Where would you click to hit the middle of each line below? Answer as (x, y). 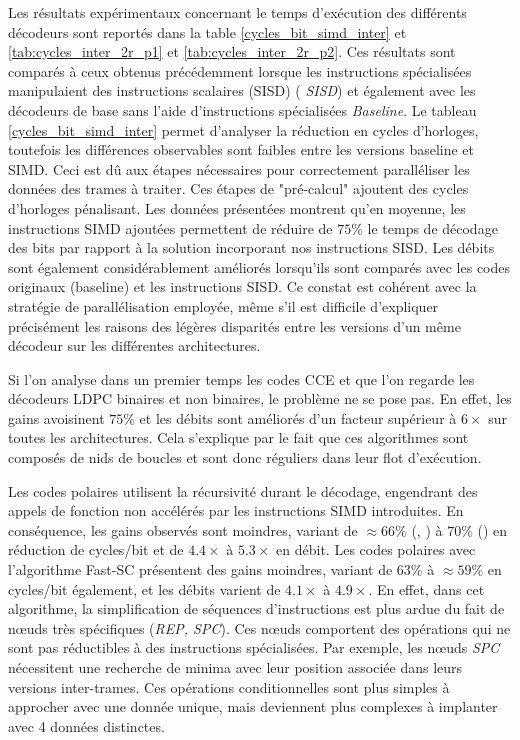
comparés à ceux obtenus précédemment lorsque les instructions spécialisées (240, 70)
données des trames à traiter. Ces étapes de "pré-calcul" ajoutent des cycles (238, 188)
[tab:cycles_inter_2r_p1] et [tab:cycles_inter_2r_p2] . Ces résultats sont (232, 51)
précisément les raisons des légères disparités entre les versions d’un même (234, 325)
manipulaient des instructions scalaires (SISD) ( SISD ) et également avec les (242, 90)
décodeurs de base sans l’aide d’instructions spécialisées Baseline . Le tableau (242, 109)
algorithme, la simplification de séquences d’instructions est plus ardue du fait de (256, 608)
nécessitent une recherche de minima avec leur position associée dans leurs (235, 667)
